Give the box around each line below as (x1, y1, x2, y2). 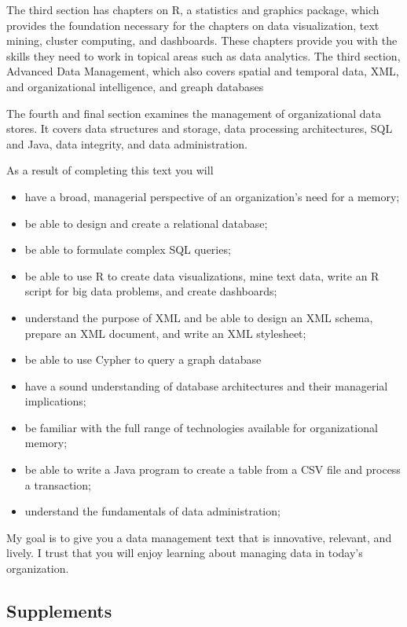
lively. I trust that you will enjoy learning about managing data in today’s (6, 544, 363, 561)
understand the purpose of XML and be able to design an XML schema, (24, 309, 373, 325)
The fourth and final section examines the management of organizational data (6, 104, 382, 121)
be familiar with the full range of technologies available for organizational (24, 419, 378, 435)
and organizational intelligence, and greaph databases (6, 78, 264, 94)
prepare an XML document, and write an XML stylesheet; (24, 324, 306, 341)
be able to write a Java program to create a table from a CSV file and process (24, 461, 401, 478)
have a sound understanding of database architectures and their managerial (24, 377, 388, 394)
